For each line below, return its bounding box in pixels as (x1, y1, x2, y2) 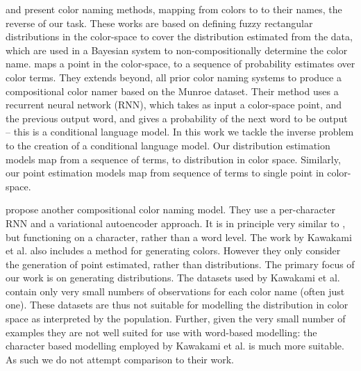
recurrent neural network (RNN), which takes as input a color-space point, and (6, 97, 342, 112)
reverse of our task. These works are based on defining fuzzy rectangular (6, 15, 313, 30)
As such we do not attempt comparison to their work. (6, 352, 234, 366)
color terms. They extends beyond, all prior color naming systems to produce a (6, 69, 342, 84)
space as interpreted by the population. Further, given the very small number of (6, 311, 346, 326)
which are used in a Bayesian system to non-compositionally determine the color (6, 42, 348, 57)
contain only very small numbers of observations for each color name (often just (6, 283, 345, 298)
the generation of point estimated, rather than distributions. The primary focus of (6, 256, 355, 271)
